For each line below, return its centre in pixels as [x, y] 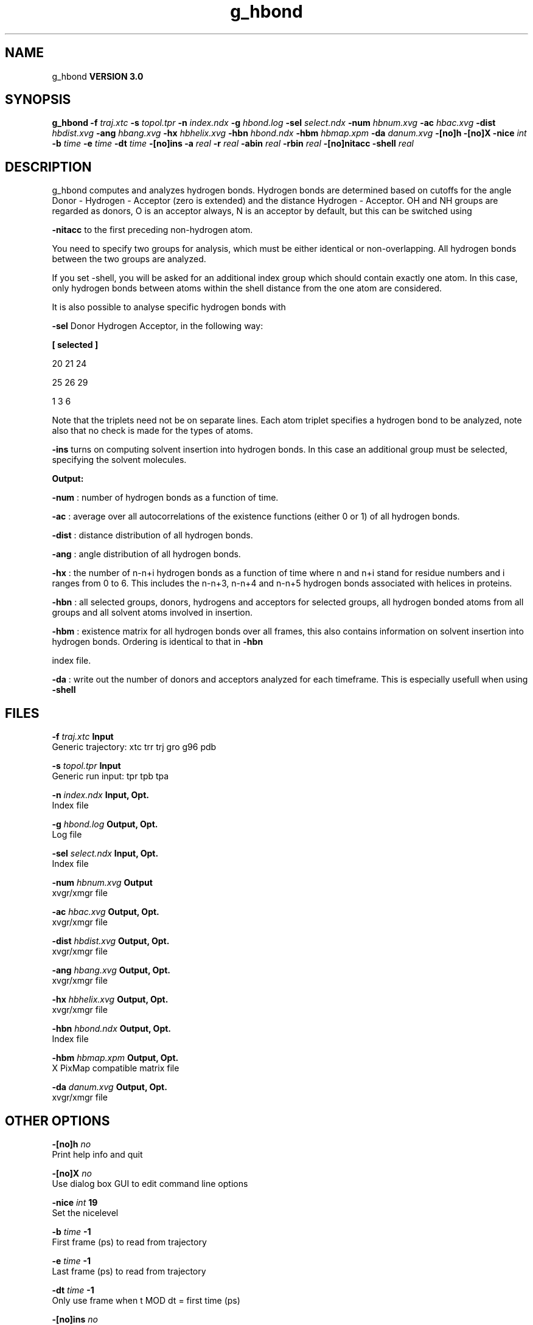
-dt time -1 [73, 1290]
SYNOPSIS [38, 100]
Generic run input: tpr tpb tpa [110, 776]
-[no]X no [72, 1173]
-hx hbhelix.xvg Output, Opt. [110, 1000]
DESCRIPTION [48, 167]
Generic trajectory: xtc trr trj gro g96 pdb [134, 747]
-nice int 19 [75, 1202]
